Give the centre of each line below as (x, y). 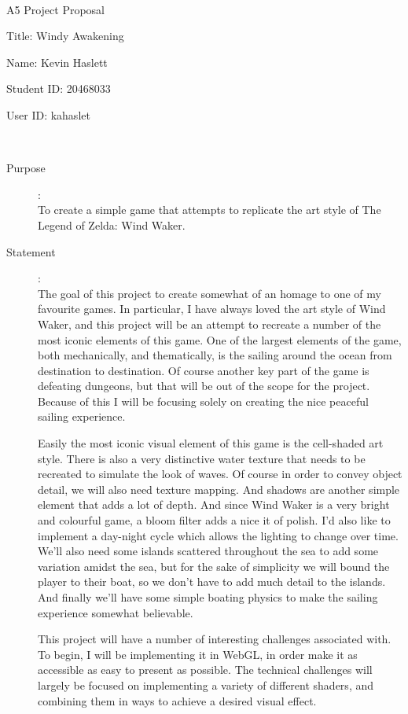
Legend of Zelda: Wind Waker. (112, 225)
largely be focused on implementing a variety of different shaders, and (206, 685)
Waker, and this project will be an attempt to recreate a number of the (210, 324)
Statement (31, 251)
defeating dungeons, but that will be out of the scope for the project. (204, 386)
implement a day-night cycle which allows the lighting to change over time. (218, 535)
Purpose (26, 168)
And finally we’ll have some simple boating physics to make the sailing (208, 597)
